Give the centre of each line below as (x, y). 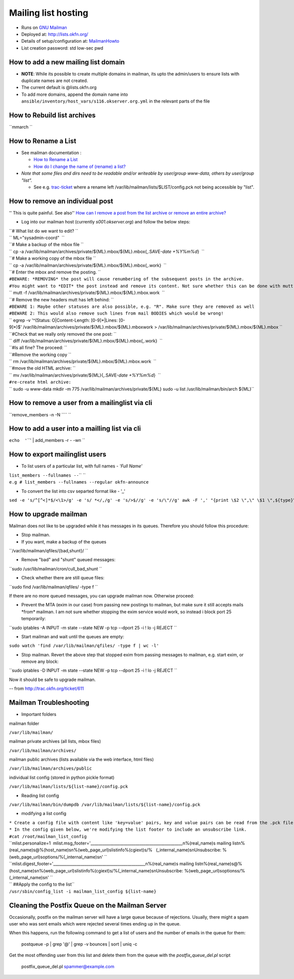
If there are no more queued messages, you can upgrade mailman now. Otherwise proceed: (102, 596)
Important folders (39, 714)
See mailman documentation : (51, 153)
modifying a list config (44, 814)
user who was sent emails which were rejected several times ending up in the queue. (95, 924)
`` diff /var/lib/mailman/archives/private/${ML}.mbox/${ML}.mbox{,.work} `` (86, 341)
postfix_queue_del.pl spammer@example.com (68, 966)
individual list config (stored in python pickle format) (62, 777)
